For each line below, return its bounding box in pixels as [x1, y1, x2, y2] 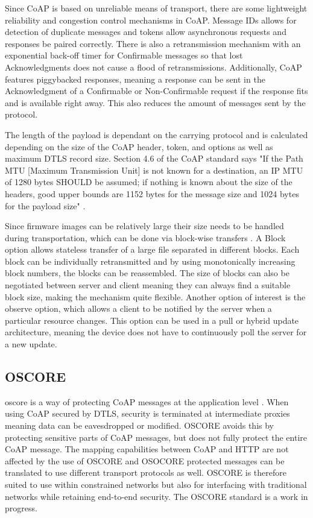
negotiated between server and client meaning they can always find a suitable [5, 279, 291, 291]
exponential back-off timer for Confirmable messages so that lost [5, 49, 243, 62]
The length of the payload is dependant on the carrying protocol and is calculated [5, 128, 308, 141]
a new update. [5, 338, 57, 350]
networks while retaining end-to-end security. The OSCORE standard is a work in [5, 490, 308, 502]
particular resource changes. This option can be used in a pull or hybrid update [5, 314, 299, 326]
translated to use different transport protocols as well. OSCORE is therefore [5, 466, 287, 479]
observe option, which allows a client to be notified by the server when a [5, 302, 272, 315]
